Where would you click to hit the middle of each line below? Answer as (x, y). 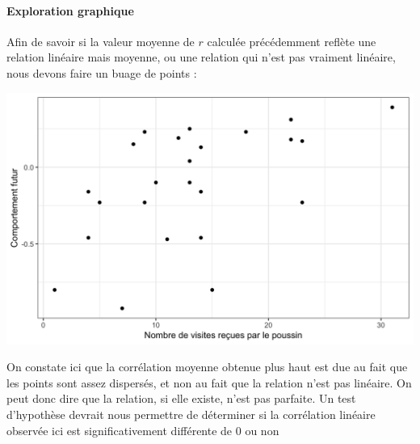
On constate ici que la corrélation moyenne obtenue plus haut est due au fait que (207, 367)
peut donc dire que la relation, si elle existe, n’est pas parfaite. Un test (181, 398)
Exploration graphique (70, 10)
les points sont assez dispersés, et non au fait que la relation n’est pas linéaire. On (209, 382)
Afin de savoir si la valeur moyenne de (101, 41)
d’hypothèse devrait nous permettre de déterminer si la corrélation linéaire (191, 414)
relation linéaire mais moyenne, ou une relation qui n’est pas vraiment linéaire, (201, 57)
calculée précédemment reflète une (292, 41)
